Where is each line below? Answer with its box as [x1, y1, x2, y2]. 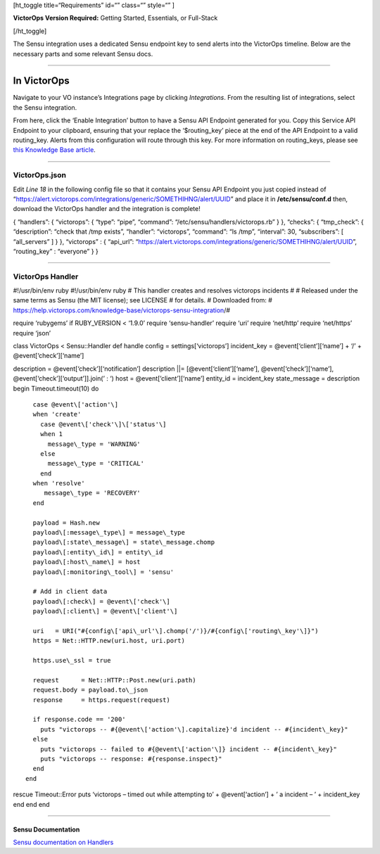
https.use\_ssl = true [32, 656, 111, 665]
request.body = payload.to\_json [32, 686, 148, 694]
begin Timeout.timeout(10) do [13, 384, 99, 393]
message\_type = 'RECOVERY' [44, 489, 141, 497]
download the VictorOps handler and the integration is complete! [13, 205, 201, 213]
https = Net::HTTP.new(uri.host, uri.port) [32, 637, 186, 645]
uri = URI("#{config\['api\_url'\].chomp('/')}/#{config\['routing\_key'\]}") [32, 627, 319, 635]
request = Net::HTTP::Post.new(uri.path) [32, 676, 196, 684]
